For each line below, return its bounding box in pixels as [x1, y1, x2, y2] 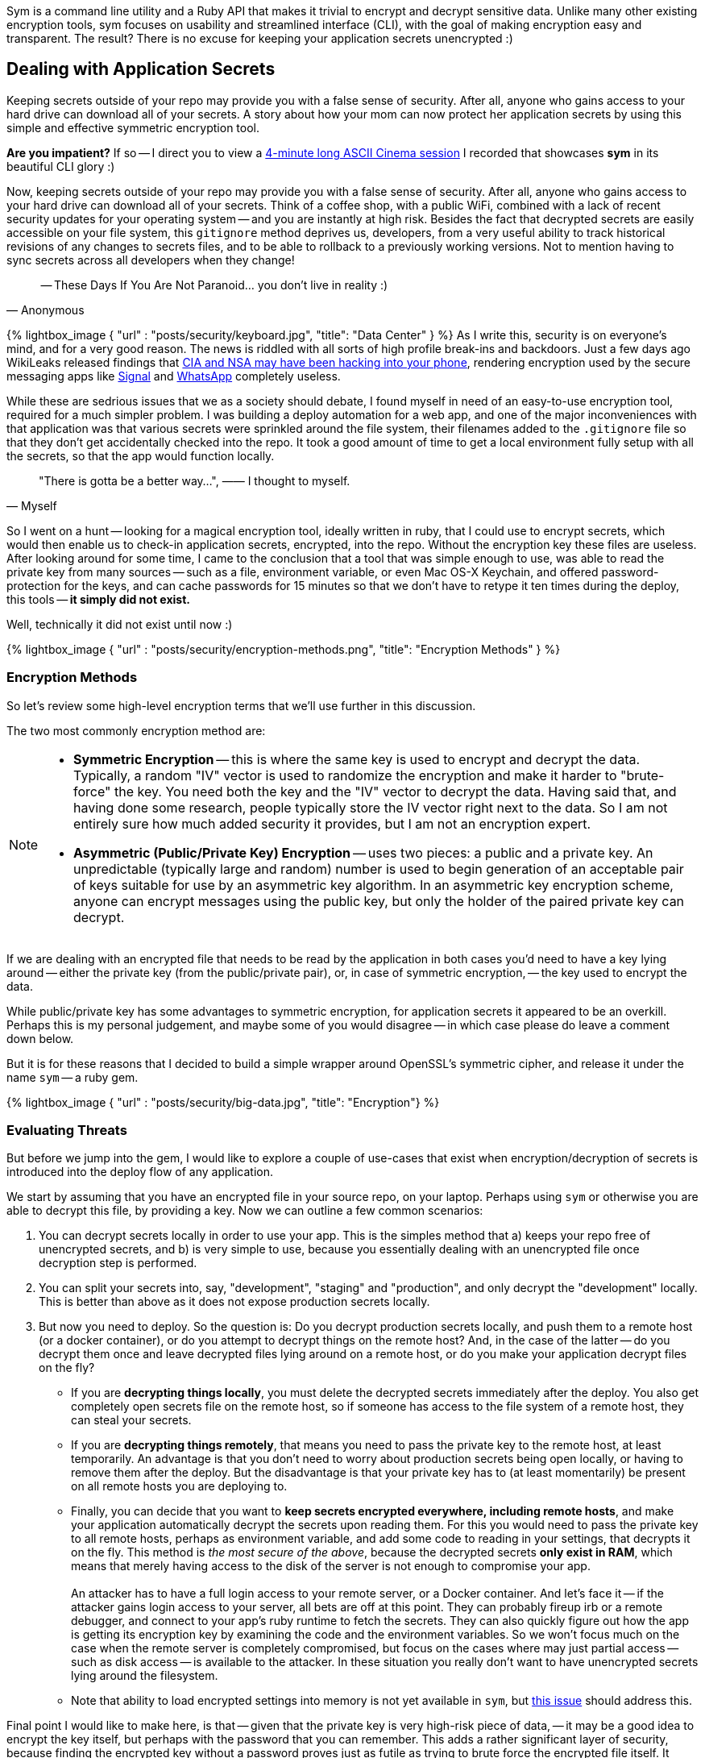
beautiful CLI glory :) [6, 159, 115, 173]
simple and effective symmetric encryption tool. [6, 120, 259, 135]
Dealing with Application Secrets [6, 59, 276, 80]
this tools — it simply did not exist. [6, 592, 190, 606]
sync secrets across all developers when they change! [6, 252, 295, 267]
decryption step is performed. [39, 1256, 197, 1270]
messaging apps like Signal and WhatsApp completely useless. [6, 368, 341, 383]
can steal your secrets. [71, 1413, 192, 1428]
